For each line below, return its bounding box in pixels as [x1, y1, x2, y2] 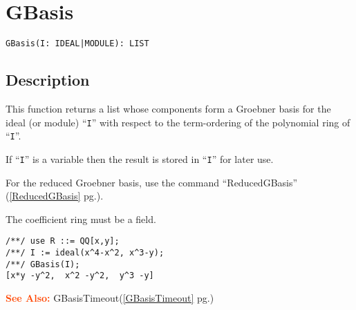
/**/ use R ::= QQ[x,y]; [6, 236, 120, 246]
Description [6, 69, 90, 90]
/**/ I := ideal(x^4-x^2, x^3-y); [6, 247, 165, 258]
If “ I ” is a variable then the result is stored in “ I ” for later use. [6, 151, 274, 166]
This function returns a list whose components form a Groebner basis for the [6, 101, 331, 115]
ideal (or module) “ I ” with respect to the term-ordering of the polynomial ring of [6, 115, 350, 129]
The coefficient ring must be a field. [6, 211, 156, 226]
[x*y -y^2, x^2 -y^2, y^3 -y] [6, 271, 154, 281]
